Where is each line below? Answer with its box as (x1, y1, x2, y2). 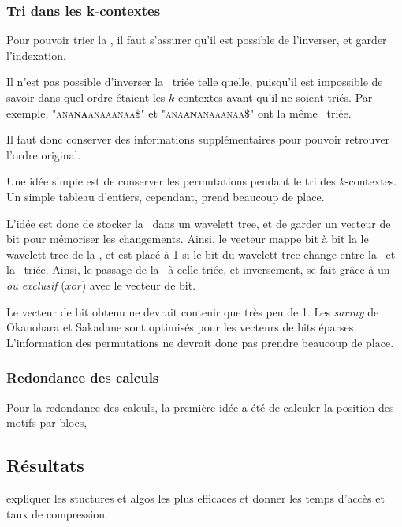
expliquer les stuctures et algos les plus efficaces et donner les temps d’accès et (6, 489, 385, 506)
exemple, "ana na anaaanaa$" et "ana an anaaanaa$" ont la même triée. (6, 104, 352, 121)
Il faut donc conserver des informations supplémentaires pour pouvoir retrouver (6, 131, 390, 148)
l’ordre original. (6, 146, 81, 163)
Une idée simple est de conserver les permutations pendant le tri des (6, 173, 336, 189)
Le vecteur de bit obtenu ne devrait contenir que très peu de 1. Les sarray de (6, 303, 379, 320)
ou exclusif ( (6, 276, 65, 293)
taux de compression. (6, 505, 108, 521)
